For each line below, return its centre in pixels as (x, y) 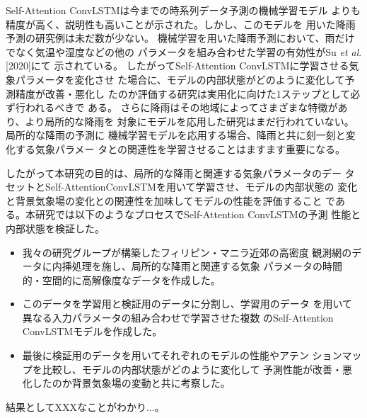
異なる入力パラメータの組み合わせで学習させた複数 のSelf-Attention (178, 317)
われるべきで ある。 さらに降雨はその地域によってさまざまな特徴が (181, 107)
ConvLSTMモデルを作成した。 (92, 331)
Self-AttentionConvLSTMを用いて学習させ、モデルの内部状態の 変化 (201, 187)
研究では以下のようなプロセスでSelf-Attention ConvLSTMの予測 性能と (198, 214)
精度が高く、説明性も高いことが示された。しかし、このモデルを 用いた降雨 (181, 24)
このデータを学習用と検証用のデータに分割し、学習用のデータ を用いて (187, 304)
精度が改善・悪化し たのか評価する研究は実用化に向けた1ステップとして (183, 93)
